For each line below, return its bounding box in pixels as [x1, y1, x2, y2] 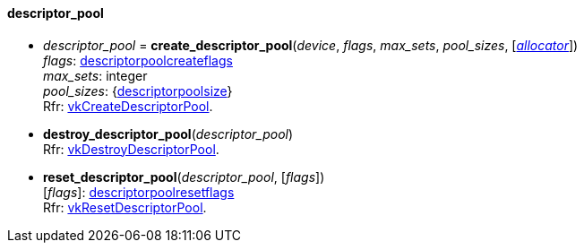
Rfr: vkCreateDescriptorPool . [43, 98, 213, 114]
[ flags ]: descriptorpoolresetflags [43, 184, 235, 200]
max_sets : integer [43, 67, 148, 83]
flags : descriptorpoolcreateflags [43, 52, 233, 68]
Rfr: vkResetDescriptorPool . [43, 199, 207, 215]
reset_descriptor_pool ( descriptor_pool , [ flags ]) [43, 168, 325, 185]
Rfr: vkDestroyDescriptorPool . [43, 141, 219, 157]
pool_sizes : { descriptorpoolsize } [43, 82, 233, 99]
